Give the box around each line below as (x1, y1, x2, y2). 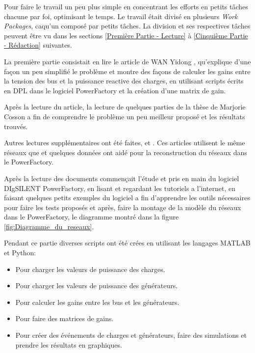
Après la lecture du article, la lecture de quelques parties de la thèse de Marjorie (4, 102, 246, 112)
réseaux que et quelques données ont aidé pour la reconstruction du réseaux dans (4, 147, 247, 157)
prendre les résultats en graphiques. (15, 339, 122, 350)
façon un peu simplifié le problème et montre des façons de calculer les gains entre (4, 66, 251, 76)
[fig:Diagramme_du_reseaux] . (4, 221, 94, 231)
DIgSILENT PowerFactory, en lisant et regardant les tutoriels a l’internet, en (4, 183, 235, 193)
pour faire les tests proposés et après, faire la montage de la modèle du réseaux (4, 202, 241, 212)
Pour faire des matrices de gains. (15, 313, 114, 324)
